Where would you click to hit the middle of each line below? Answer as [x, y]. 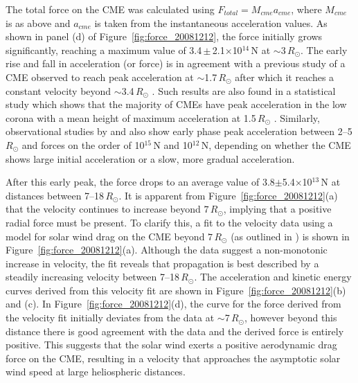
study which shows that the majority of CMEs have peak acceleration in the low [176, 104]
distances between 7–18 [55, 195]
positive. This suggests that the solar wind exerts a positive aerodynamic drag [171, 345]
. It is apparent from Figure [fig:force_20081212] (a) [228, 195]
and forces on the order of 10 [83, 144]
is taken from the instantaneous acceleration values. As [211, 23]
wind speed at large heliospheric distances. [96, 372]
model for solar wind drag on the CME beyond [105, 236]
